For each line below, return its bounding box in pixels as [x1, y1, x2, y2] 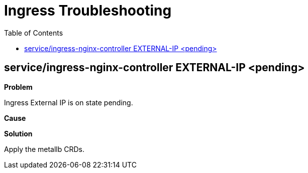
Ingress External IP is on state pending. [4, 98, 133, 107]
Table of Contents [4, 28, 63, 37]
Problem [4, 82, 33, 91]
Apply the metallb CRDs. [4, 144, 85, 153]
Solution [4, 129, 33, 138]
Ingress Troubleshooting [4, 2, 172, 19]
